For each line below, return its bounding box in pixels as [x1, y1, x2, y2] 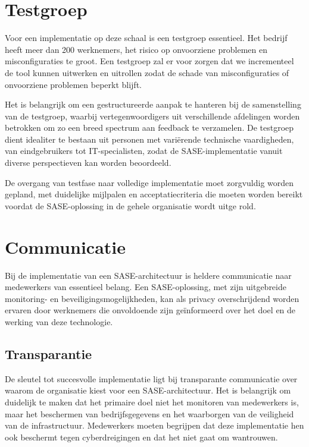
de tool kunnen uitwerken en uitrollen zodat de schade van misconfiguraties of [5, 66, 289, 78]
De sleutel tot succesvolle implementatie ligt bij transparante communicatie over [5, 372, 298, 385]
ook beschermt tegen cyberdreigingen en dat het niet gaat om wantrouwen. [5, 430, 278, 443]
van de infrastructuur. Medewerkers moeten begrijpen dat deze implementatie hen [5, 419, 304, 432]
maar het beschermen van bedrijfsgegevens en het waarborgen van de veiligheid [5, 407, 294, 420]
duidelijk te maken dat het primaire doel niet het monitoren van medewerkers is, [5, 395, 299, 408]
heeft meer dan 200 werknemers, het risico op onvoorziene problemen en [5, 43, 267, 55]
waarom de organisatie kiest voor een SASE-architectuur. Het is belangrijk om [5, 384, 291, 396]
